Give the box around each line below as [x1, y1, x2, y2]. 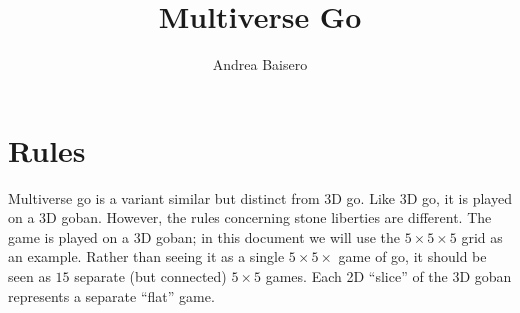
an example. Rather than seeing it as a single [8, 246, 285, 267]
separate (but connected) [74, 266, 227, 287]
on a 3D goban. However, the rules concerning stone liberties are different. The [8, 207, 492, 228]
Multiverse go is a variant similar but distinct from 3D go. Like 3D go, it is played [8, 187, 512, 208]
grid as [461, 226, 503, 247]
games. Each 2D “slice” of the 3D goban [265, 266, 512, 287]
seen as [8, 266, 51, 287]
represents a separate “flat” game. [8, 285, 215, 306]
